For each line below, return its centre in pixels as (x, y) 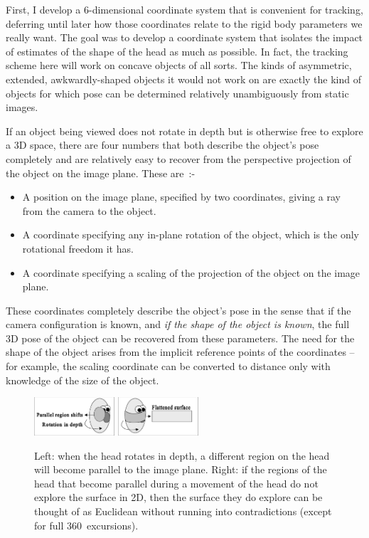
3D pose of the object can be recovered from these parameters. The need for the (180, 338)
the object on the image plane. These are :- (101, 173)
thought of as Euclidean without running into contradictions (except (183, 511)
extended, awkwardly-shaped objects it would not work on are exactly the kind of (184, 79)
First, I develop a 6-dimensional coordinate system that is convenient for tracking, (184, 9)
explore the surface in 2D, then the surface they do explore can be (178, 497)
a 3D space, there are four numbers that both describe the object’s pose (162, 145)
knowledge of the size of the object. (82, 380)
